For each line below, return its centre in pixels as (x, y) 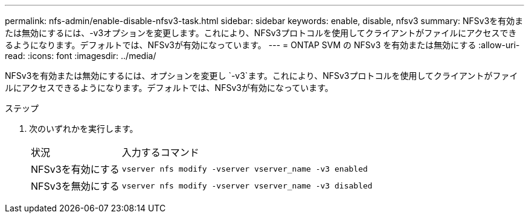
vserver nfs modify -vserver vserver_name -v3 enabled (245, 169)
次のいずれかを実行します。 (84, 129)
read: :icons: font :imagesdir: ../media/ (81, 56)
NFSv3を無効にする (75, 186)
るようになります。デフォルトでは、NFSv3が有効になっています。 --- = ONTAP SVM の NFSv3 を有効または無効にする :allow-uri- (262, 45)
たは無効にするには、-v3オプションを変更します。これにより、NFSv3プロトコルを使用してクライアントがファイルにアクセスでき (261, 33)
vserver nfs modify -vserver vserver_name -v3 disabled (247, 185)
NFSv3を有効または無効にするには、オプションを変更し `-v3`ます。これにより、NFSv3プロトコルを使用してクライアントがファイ (261, 76)
